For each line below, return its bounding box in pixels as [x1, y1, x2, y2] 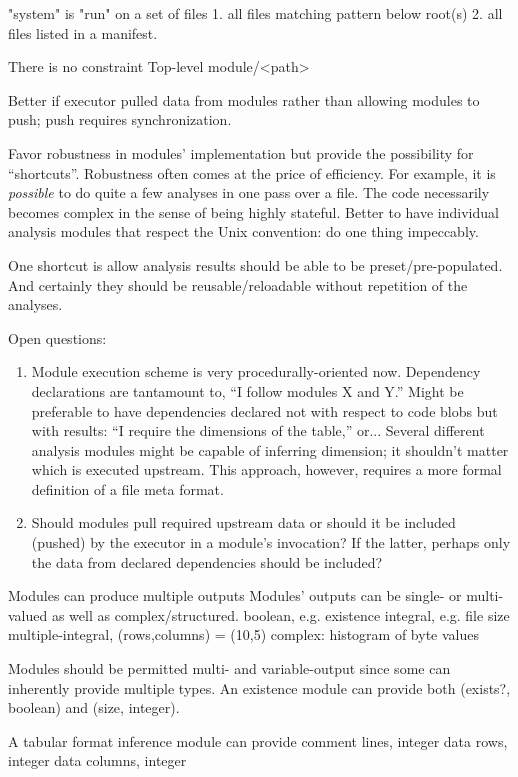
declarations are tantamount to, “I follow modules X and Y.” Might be [31, 380, 464, 401]
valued [8, 604, 48, 625]
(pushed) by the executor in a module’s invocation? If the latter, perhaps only [31, 532, 511, 553]
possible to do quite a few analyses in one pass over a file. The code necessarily [8, 182, 490, 203]
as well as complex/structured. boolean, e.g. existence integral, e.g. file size [51, 604, 510, 625]
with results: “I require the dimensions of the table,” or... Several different [31, 420, 485, 441]
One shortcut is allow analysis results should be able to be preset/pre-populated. [8, 254, 503, 275]
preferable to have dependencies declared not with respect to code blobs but [31, 400, 498, 421]
